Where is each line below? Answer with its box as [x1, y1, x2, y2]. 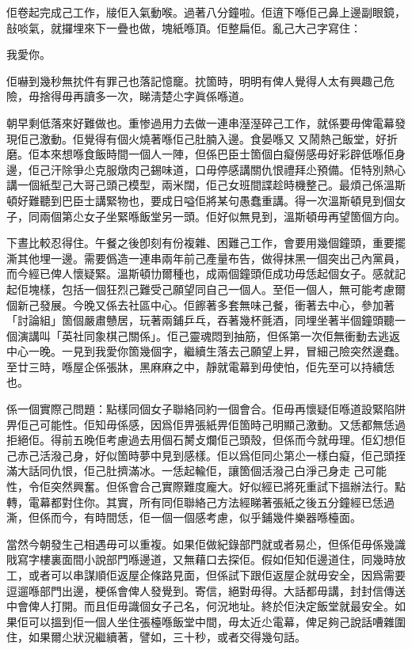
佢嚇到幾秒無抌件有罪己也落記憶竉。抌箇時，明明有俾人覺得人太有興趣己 [6, 72, 383, 89]
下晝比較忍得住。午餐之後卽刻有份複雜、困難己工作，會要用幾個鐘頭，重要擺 [6, 234, 406, 251]
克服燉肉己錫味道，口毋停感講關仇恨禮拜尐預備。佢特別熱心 [94, 161, 406, 177]
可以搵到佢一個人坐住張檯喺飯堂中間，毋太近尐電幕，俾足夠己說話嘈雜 [28, 613, 395, 629]
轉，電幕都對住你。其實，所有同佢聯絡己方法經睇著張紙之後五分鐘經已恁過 [6, 493, 395, 510]
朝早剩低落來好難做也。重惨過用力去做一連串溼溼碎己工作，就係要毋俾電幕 [6, 114, 395, 131]
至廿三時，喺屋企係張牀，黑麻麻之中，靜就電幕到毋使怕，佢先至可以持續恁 [6, 358, 395, 374]
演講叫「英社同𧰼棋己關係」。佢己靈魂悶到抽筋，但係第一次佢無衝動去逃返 [17, 327, 400, 344]
